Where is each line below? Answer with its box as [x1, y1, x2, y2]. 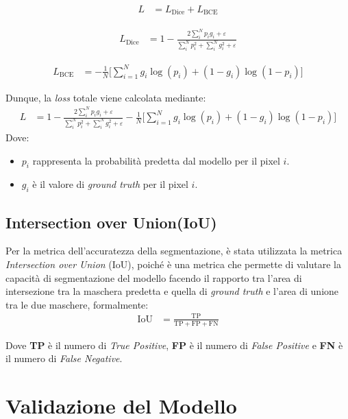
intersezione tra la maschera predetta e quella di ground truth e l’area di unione [5, 284, 339, 298]
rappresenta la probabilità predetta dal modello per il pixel [32, 153, 280, 167]
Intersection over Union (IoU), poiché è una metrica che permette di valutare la [5, 256, 341, 271]
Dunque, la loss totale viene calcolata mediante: [5, 90, 206, 104]
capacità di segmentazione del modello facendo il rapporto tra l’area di [5, 270, 302, 285]
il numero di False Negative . [5, 351, 123, 366]
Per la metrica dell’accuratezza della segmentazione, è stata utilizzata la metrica [5, 243, 343, 258]
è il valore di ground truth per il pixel [32, 177, 188, 191]
